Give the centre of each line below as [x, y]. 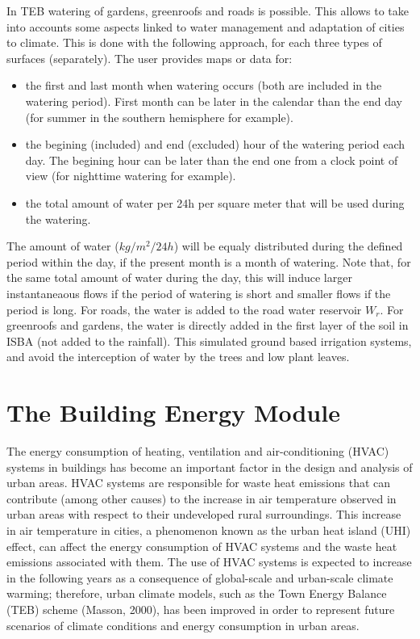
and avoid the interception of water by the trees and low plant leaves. [178, 357]
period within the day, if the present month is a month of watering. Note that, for [209, 261]
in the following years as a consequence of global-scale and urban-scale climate [200, 577]
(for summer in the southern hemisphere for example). [159, 117]
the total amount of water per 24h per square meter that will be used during [215, 202]
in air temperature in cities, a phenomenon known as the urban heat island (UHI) [209, 530]
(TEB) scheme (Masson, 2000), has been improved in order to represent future [201, 609]
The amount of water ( [63, 246]
